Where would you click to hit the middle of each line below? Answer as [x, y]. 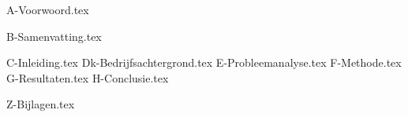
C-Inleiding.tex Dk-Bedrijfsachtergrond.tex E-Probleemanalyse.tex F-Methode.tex [204, 62]
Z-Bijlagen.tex [41, 104]
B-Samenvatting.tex [54, 36]
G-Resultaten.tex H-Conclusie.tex [88, 77]
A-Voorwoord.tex [48, 9]
